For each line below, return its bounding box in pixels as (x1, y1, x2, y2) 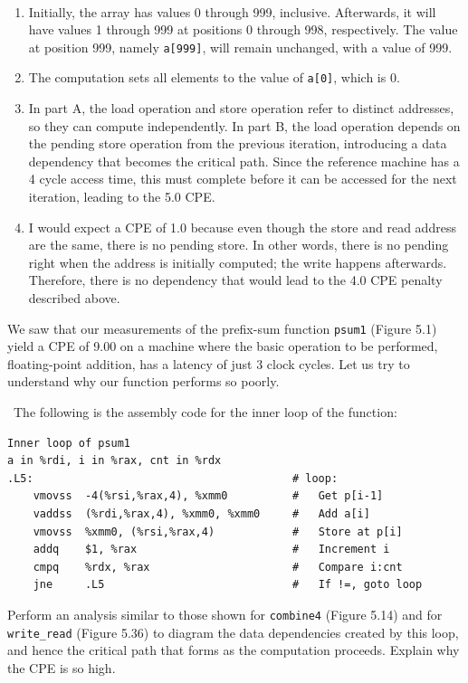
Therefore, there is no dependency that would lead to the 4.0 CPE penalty (28, 270, 443, 289)
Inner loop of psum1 (7, 436, 131, 450)
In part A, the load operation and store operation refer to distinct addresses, (28, 99, 454, 118)
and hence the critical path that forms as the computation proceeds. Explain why (7, 640, 460, 659)
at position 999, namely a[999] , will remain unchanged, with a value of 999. (28, 37, 453, 56)
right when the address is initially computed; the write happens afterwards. (28, 252, 447, 271)
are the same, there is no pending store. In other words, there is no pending (28, 235, 449, 254)
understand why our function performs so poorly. (7, 372, 280, 391)
